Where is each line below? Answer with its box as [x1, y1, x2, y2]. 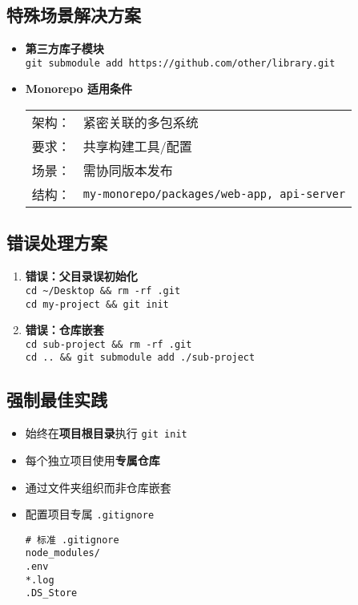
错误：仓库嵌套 [25, 321, 104, 338]
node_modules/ [25, 547, 100, 559]
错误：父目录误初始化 [25, 268, 138, 284]
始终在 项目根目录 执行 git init [25, 425, 187, 442]
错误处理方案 [6, 230, 107, 255]
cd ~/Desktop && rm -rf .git [25, 284, 181, 296]
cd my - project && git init [25, 298, 169, 310]
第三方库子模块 [25, 40, 104, 57]
